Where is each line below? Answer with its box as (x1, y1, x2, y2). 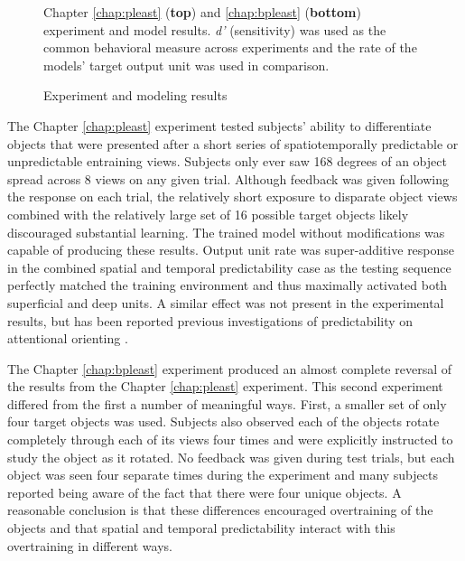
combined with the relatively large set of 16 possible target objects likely (7, 204, 409, 223)
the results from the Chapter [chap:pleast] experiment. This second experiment (7, 377, 443, 396)
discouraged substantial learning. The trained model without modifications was (7, 222, 445, 241)
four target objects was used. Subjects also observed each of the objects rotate (7, 412, 440, 431)
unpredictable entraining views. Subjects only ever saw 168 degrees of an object (7, 152, 447, 171)
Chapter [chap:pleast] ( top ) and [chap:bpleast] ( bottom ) (43, 3, 361, 21)
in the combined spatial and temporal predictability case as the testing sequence (7, 257, 451, 276)
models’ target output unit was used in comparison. (43, 55, 330, 74)
